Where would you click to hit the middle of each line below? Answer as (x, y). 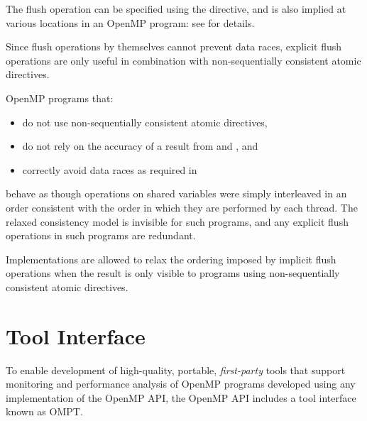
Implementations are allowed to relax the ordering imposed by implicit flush (171, 259)
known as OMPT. (44, 411)
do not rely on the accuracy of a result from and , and (140, 146)
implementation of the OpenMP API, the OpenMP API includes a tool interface (181, 397)
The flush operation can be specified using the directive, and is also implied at (176, 9)
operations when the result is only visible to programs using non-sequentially (173, 273)
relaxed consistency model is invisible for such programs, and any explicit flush (177, 221)
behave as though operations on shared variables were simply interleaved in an (176, 193)
